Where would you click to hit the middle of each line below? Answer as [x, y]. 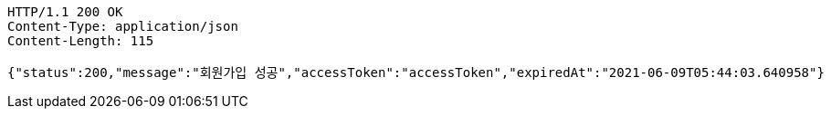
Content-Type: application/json [123, 26]
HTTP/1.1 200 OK [65, 12]
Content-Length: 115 [81, 41]
